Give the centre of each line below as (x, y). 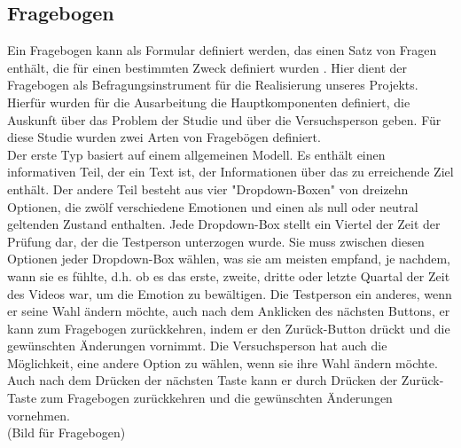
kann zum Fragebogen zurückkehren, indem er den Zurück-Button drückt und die (229, 328)
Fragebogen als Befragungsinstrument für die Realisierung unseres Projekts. (213, 85)
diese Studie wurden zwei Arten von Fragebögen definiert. (164, 137)
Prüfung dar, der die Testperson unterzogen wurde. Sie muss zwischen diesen (216, 241)
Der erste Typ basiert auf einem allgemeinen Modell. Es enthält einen (196, 154)
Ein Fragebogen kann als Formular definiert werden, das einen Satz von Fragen (222, 50)
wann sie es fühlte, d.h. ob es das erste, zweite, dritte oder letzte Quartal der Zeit (229, 275)
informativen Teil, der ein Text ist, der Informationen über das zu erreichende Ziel (230, 172)
